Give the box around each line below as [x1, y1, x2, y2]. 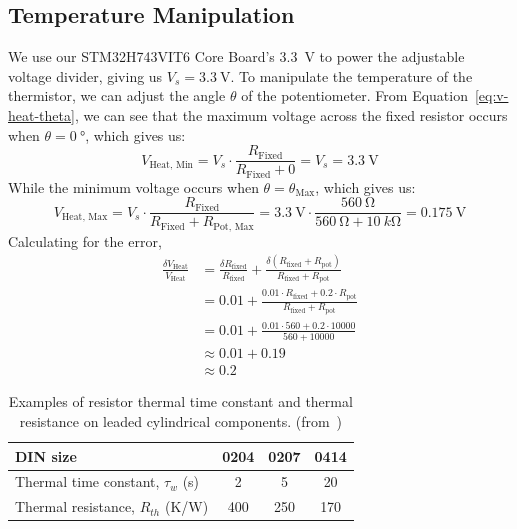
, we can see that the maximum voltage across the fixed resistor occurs [74, 104, 508, 125]
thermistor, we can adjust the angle [8, 85, 226, 106]
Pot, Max [213, 221, 254, 232]
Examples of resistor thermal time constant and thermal [8, 391, 353, 412]
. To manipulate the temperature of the [230, 65, 473, 86]
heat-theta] [8, 104, 75, 125]
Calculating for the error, [8, 230, 162, 251]
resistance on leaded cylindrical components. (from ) [19, 410, 343, 431]
